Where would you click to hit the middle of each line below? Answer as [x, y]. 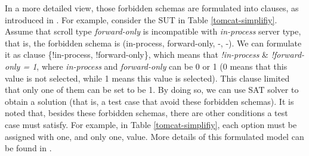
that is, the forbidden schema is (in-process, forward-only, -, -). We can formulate [153, 43]
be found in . [28, 148]
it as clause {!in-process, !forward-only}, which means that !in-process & [137, 54]
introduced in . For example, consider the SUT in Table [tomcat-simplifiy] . [141, 19]
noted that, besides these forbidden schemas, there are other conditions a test [146, 113]
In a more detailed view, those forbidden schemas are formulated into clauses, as [152, 8]
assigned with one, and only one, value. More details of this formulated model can [154, 136]
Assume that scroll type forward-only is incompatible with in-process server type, [153, 31]
